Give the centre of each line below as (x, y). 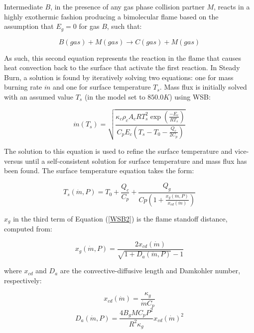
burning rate (23, 87)
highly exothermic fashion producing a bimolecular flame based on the (111, 16)
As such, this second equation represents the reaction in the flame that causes (123, 57)
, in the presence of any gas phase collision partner (127, 6)
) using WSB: (190, 97)
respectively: (23, 280)
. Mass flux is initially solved (203, 87)
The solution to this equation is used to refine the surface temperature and (118, 151)
